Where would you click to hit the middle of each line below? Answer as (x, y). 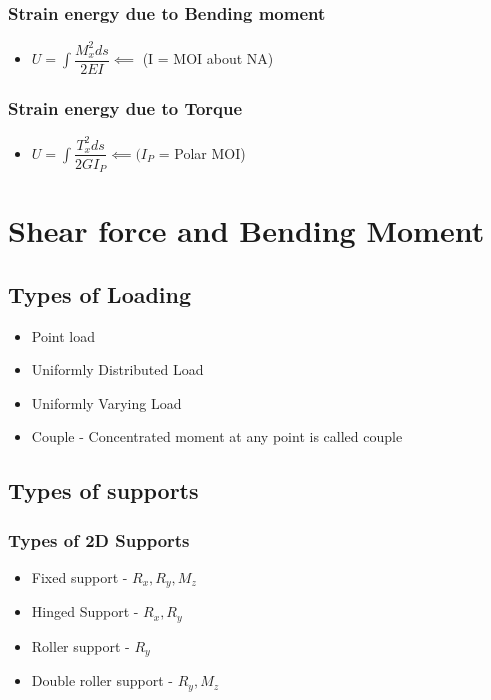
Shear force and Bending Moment (246, 230)
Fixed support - (79, 576)
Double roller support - (102, 680)
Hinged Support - (85, 611)
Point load (63, 335)
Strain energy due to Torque (125, 107)
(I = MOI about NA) (208, 58)
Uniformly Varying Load (106, 402)
